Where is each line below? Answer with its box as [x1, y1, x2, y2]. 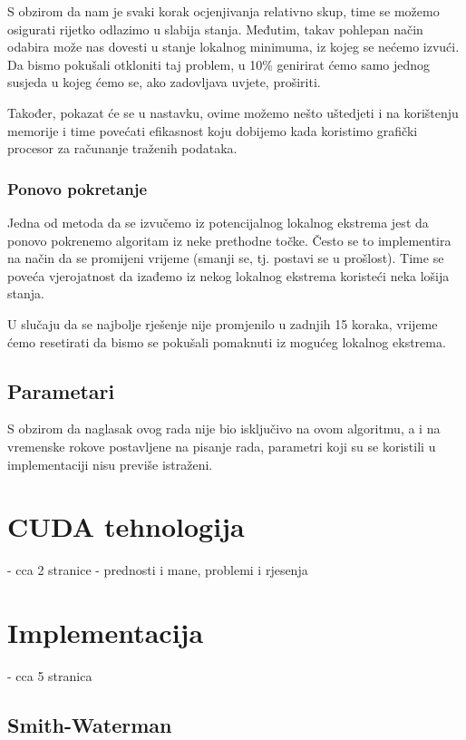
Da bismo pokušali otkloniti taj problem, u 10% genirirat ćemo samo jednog [7, 54, 431, 73]
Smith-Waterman [7, 710, 172, 738]
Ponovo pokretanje [7, 177, 148, 200]
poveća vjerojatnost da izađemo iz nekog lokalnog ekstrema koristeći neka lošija [7, 266, 450, 285]
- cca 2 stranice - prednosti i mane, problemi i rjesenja [7, 560, 308, 579]
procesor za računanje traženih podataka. [7, 139, 238, 158]
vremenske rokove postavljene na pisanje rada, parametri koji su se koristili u [7, 436, 436, 455]
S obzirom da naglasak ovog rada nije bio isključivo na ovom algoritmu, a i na [7, 419, 441, 438]
